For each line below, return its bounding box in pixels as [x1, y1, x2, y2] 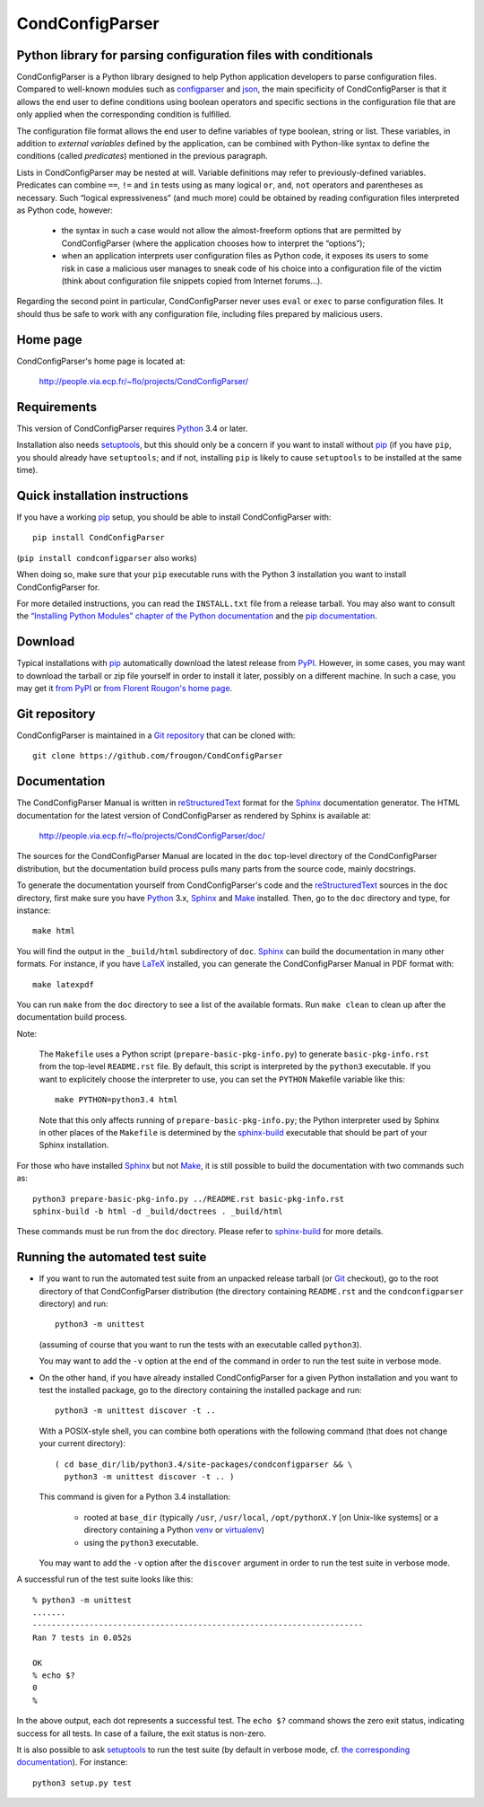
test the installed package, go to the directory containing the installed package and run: [39, 1385, 362, 1396]
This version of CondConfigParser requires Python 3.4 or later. [16, 423, 248, 434]
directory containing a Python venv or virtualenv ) [83, 1524, 264, 1535]
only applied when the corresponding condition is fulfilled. [16, 109, 232, 120]
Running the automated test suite [16, 1250, 207, 1265]
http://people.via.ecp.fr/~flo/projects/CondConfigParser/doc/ [39, 830, 266, 841]
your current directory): [39, 1438, 125, 1449]
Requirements [16, 399, 98, 415]
